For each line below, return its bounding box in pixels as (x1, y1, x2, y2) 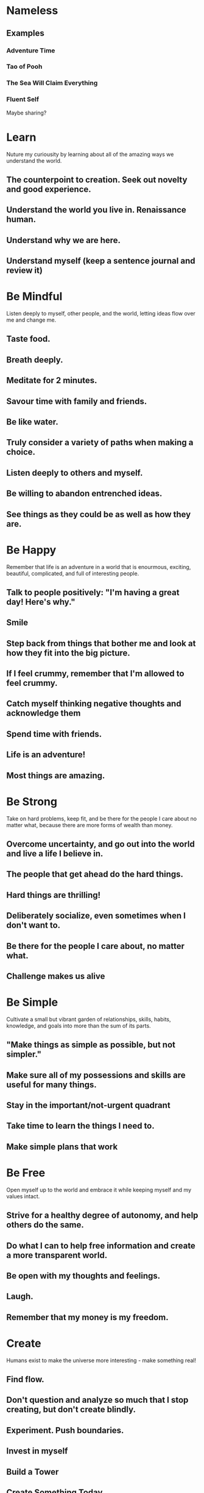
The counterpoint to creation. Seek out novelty (6, 174, 188, 185)
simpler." (6, 1049, 41, 1060)
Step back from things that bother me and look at (6, 638, 196, 649)
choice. (6, 447, 35, 457)
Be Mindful (6, 290, 63, 303)
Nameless (6, 4, 58, 18)
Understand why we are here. (6, 235, 121, 245)
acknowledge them (6, 708, 81, 719)
